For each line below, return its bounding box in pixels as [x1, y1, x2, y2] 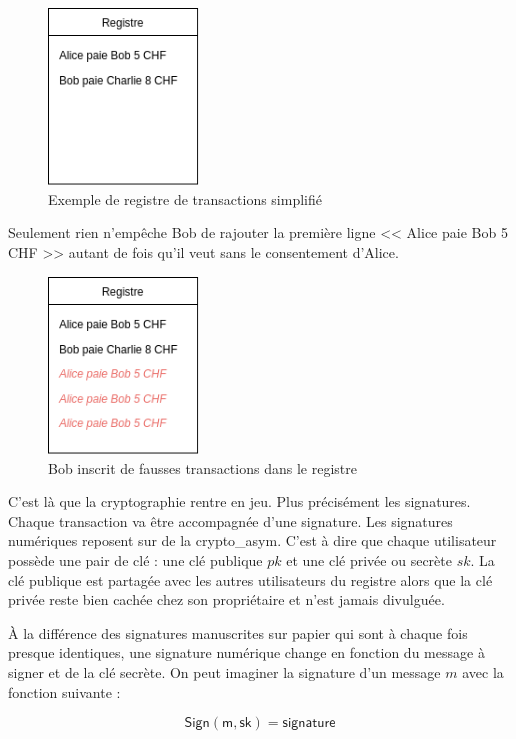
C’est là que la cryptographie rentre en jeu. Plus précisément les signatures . [8, 491, 471, 512]
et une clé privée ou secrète [286, 549, 452, 570]
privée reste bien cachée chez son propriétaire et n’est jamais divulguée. [8, 589, 445, 610]
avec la [462, 661, 504, 682]
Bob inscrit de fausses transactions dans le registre [48, 457, 357, 478]
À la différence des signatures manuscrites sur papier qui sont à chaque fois [8, 622, 468, 643]
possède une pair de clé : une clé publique [8, 549, 263, 570]
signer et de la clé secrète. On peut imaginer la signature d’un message [8, 661, 441, 682]
